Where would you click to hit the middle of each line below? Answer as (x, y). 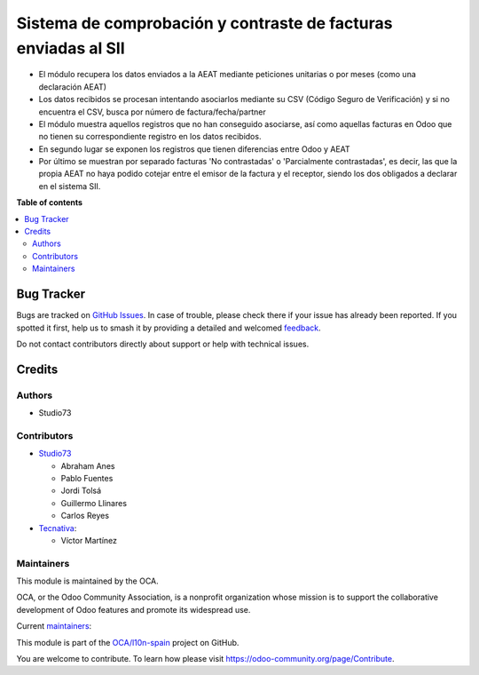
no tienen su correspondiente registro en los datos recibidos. (150, 137)
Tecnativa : (58, 528)
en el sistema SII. (70, 186)
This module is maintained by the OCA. (87, 581)
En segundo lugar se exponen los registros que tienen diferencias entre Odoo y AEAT (194, 149)
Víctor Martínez (89, 540)
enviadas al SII (71, 48)
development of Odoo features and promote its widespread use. (133, 609)
